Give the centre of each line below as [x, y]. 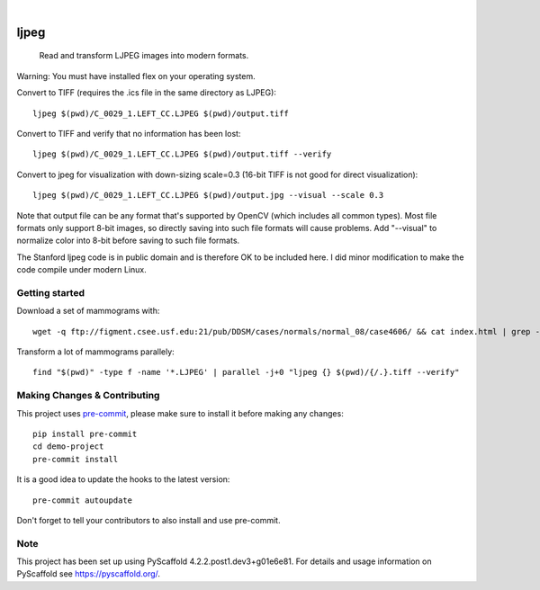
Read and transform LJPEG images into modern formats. [144, 56]
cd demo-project [68, 447]
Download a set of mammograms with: [88, 311]
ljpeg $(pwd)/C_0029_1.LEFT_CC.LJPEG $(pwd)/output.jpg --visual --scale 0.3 [208, 195]
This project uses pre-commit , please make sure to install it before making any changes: [180, 413]
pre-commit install [76, 459]
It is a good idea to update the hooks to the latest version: [123, 479]
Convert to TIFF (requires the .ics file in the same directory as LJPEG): [146, 93]
